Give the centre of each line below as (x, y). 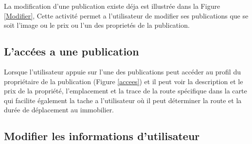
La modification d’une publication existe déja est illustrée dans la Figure (112, 6)
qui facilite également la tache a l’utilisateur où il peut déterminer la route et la (123, 100)
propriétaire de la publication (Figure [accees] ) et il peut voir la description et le (124, 81)
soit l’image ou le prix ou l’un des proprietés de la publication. (97, 25)
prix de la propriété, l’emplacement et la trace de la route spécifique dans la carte (126, 91)
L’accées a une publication (72, 51)
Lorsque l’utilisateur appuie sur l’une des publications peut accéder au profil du (122, 71)
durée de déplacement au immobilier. (59, 110)
